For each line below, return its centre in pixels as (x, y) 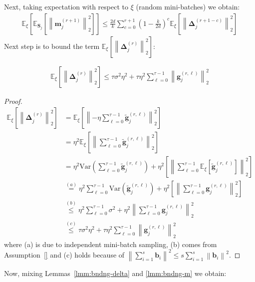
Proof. (13, 101)
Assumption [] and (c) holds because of (64, 255)
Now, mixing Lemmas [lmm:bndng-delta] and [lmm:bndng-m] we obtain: (115, 273)
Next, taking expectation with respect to (66, 6)
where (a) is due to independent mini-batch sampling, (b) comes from (111, 244)
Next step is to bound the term (52, 46)
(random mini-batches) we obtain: (188, 6)
